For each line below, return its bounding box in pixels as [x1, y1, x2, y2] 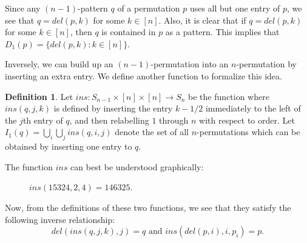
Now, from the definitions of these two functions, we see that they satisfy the [5, 201, 291, 213]
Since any [5, 2, 41, 14]
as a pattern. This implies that [165, 25, 280, 38]
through [159, 113, 189, 126]
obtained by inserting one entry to [5, 140, 132, 153]
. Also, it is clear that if [158, 13, 246, 26]
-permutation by [236, 58, 297, 70]
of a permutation [117, 2, 180, 14]
